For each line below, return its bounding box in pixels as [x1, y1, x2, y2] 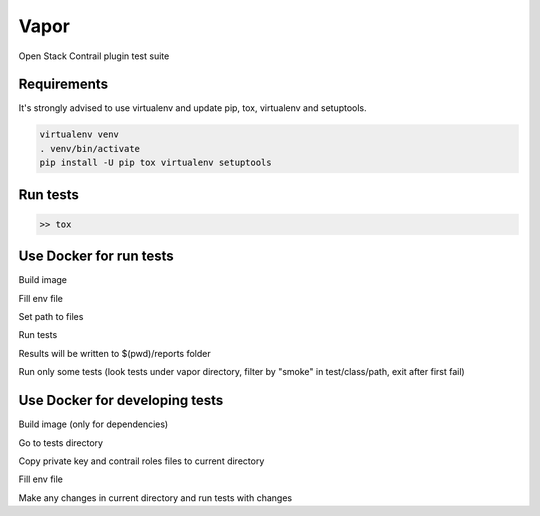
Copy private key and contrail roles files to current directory [18, 455, 265, 467]
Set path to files [18, 311, 84, 323]
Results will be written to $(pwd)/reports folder [18, 347, 211, 359]
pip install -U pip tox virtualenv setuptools [39, 157, 272, 169]
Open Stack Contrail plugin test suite [18, 50, 170, 62]
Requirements [18, 76, 109, 93]
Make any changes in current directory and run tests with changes [18, 491, 293, 504]
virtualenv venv [39, 129, 120, 140]
